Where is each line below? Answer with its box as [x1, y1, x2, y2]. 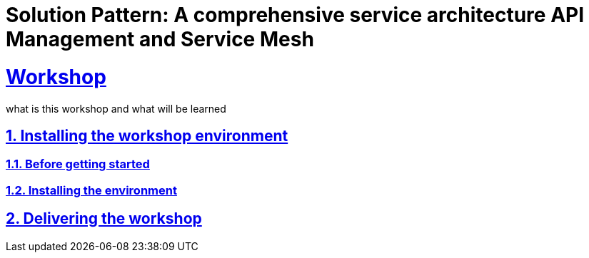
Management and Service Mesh [6, 27, 314, 51]
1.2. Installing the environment [6, 182, 177, 197]
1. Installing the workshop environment [6, 126, 288, 145]
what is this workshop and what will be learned [6, 102, 226, 115]
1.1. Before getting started [6, 157, 150, 172]
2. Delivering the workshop [6, 210, 202, 228]
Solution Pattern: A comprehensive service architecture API [6, 3, 585, 27]
